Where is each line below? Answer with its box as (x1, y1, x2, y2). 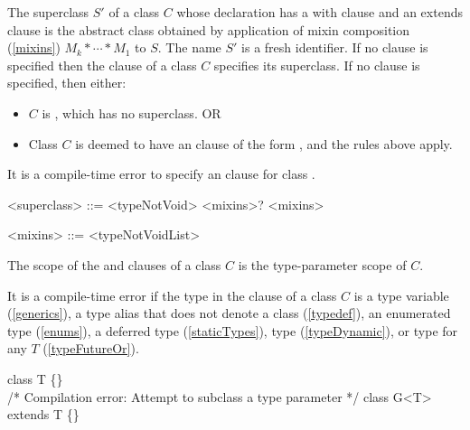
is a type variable (353, 285, 449, 304)
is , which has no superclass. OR (42, 103, 221, 122)
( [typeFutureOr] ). (42, 339, 139, 358)
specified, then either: (7, 73, 127, 92)
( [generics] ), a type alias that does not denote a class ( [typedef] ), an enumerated (7, 304, 451, 322)
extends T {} (7, 405, 80, 424)
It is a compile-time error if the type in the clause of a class (7, 285, 337, 304)
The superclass (7, 3, 89, 21)
